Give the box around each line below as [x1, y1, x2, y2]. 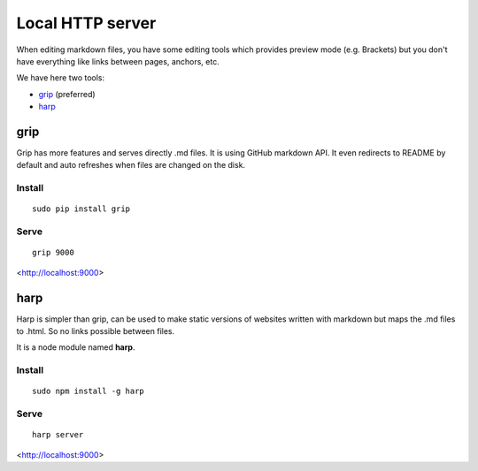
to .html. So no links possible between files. [16, 326, 175, 336]
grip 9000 [32, 247, 74, 258]
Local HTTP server [16, 13, 157, 33]
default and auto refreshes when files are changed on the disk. [16, 160, 246, 171]
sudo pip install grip [32, 204, 131, 214]
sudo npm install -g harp [32, 386, 145, 397]
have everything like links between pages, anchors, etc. [16, 56, 220, 66]
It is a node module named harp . [16, 342, 135, 353]
